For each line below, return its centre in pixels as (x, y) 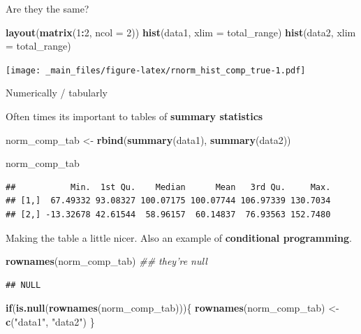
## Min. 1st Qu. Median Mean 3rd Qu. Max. (168, 187)
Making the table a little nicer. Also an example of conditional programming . (179, 237)
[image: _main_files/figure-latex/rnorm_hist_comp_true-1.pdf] (156, 70)
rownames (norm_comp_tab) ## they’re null (106, 261)
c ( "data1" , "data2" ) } (50, 321)
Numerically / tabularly (57, 93)
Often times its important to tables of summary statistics (134, 116)
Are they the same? (47, 8)
